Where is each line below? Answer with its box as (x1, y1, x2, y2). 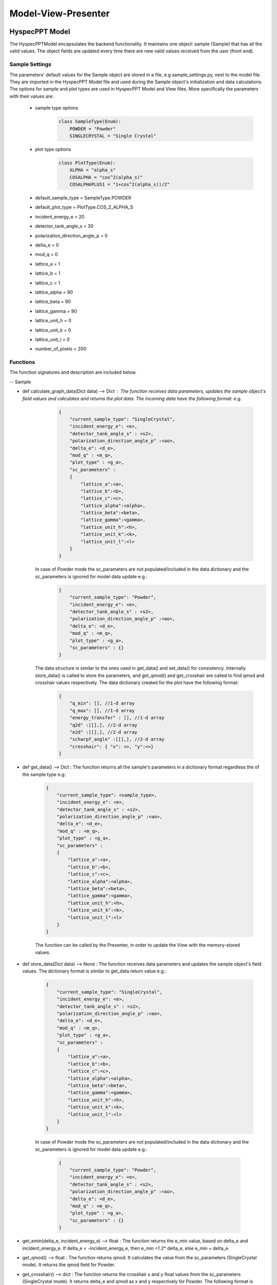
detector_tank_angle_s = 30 (35, 223, 94, 229)
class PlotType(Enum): (58, 160, 116, 166)
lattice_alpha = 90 (35, 289, 73, 295)
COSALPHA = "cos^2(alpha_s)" (69, 174, 143, 180)
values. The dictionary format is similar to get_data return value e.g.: (22, 968, 167, 974)
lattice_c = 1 (35, 280, 61, 286)
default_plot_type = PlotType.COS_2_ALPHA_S (35, 204, 133, 210)
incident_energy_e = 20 (35, 213, 85, 219)
